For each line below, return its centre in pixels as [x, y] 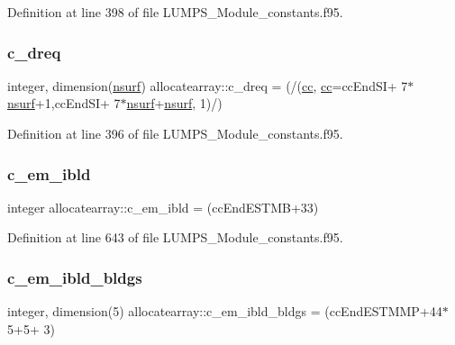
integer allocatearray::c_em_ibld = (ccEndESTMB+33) [163, 207]
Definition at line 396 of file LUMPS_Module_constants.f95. [175, 133]
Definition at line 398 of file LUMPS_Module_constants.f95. [175, 12]
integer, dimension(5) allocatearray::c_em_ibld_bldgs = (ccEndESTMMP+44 [225, 311]
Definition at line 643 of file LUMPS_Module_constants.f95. [175, 237]
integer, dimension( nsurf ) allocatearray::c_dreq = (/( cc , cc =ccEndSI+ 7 [208, 85]
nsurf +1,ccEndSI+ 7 [64, 103]
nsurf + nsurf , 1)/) [174, 103]
